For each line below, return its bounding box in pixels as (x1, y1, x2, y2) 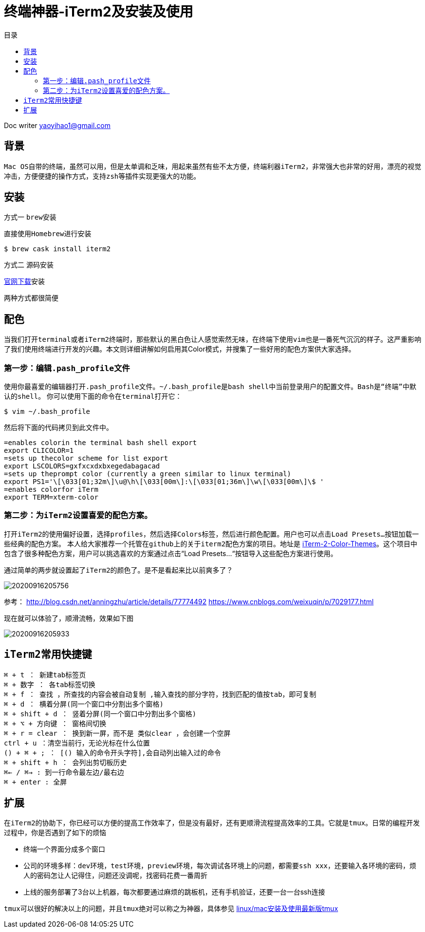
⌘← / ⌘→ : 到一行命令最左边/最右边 (4, 768, 124, 776)
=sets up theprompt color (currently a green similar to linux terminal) (4, 470, 292, 478)
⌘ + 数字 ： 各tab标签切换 (4, 680, 95, 689)
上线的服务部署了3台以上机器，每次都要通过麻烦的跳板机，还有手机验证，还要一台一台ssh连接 (23, 888, 325, 896)
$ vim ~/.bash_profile (4, 408, 91, 416)
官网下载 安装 (4, 277, 45, 286)
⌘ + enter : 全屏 (4, 778, 67, 786)
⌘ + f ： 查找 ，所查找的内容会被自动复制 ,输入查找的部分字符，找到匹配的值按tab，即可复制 (4, 690, 316, 698)
